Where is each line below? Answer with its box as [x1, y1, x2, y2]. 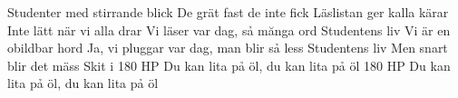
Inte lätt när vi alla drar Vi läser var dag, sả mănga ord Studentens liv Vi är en [7, 20, 451, 39]
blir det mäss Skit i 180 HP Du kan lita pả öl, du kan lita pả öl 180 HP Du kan [7, 55, 451, 74]
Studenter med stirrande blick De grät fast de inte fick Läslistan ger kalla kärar [7, 3, 449, 21]
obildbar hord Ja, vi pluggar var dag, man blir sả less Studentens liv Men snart [7, 38, 448, 57]
